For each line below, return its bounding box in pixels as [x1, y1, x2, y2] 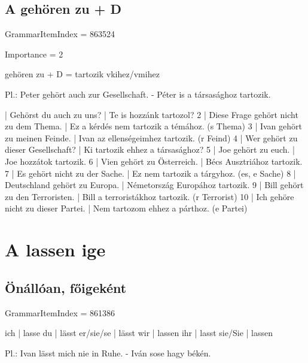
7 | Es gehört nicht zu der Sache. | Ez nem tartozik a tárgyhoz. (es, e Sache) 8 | [5, 167, 296, 179]
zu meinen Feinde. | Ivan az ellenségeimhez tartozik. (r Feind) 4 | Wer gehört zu [5, 131, 298, 144]
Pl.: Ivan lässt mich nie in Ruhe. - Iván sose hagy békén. [5, 346, 211, 359]
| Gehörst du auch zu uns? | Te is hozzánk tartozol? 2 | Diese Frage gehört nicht [5, 108, 298, 120]
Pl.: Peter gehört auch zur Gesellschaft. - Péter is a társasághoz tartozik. [5, 87, 271, 100]
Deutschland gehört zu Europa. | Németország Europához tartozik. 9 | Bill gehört [5, 179, 304, 191]
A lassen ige [5, 237, 106, 262]
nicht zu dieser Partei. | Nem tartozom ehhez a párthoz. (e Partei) [5, 202, 248, 214]
